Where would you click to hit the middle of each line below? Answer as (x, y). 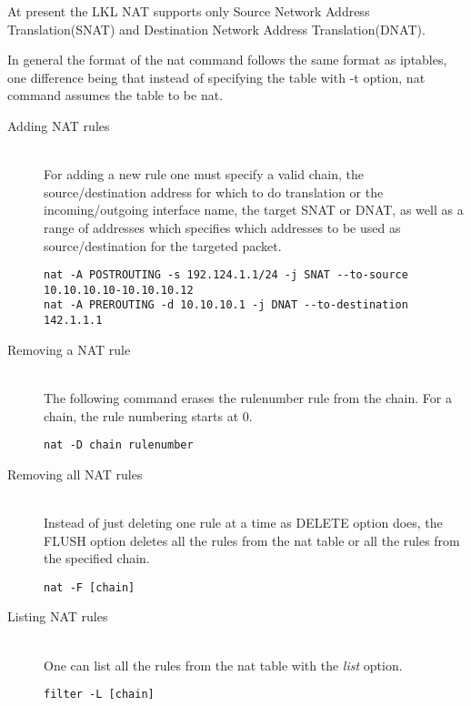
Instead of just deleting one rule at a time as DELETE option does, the (243, 522)
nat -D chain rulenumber (119, 445)
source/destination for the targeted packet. (163, 245)
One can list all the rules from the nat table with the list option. (223, 665)
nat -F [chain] (90, 587)
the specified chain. (97, 558)
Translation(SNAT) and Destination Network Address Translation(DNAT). (216, 29)
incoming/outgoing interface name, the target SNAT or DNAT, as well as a (254, 210)
